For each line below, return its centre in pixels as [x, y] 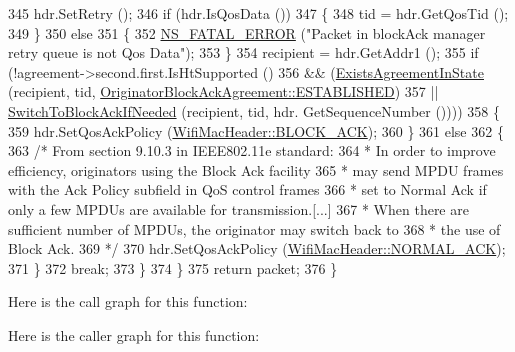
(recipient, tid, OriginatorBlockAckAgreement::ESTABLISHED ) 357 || [223, 91]
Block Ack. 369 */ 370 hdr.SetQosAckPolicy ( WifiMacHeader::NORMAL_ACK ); [257, 248]
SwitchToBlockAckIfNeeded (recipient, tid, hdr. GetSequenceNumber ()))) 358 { [254, 110]
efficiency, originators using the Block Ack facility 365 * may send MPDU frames [256, 169]
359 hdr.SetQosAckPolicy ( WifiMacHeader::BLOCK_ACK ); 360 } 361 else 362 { [256, 130]
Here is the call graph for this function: [128, 301]
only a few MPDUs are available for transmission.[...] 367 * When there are [238, 208]
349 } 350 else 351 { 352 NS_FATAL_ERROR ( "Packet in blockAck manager [247, 32]
